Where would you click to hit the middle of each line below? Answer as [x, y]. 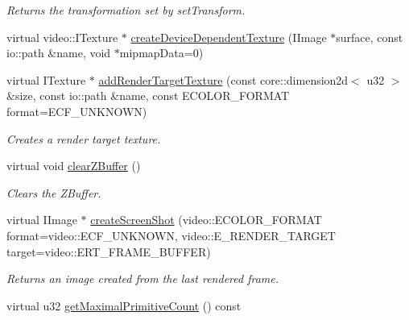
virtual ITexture [46, 79]
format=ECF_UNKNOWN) [77, 111]
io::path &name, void [59, 53]
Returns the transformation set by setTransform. [126, 10]
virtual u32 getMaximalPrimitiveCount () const [124, 305]
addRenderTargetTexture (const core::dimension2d [223, 79]
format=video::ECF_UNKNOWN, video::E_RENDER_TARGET [171, 235]
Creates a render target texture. [84, 138]
